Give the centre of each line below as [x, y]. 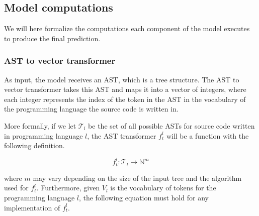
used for [16, 188]
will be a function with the [207, 135]
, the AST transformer [122, 135]
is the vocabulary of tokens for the [163, 188]
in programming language [44, 135]
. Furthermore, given [68, 188]
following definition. [34, 145]
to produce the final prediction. [52, 38]
